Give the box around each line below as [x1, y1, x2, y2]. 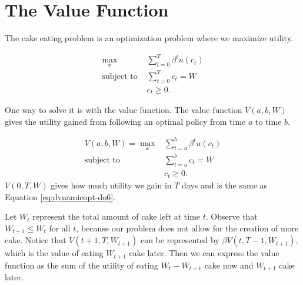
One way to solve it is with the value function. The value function [5, 104, 242, 116]
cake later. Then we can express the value [129, 247, 279, 259]
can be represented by [140, 234, 219, 246]
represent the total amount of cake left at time [32, 210, 201, 223]
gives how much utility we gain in [51, 179, 172, 191]
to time [255, 115, 282, 127]
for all [49, 221, 71, 234]
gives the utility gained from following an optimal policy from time [5, 115, 246, 127]
